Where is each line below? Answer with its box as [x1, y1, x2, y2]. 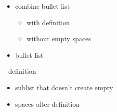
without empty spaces [26, 33, 91, 44]
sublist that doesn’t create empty [15, 82, 113, 92]
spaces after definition [15, 98, 80, 109]
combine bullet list [15, 1, 70, 11]
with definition [26, 17, 70, 27]
